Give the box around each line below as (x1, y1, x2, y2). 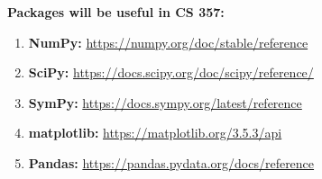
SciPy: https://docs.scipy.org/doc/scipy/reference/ (28, 63, 314, 82)
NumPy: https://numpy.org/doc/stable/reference (28, 32, 308, 51)
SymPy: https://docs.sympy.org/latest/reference (28, 93, 302, 112)
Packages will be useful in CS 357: (7, 3, 225, 21)
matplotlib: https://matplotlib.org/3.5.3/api (28, 123, 282, 142)
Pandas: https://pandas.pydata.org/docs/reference (28, 153, 315, 172)
